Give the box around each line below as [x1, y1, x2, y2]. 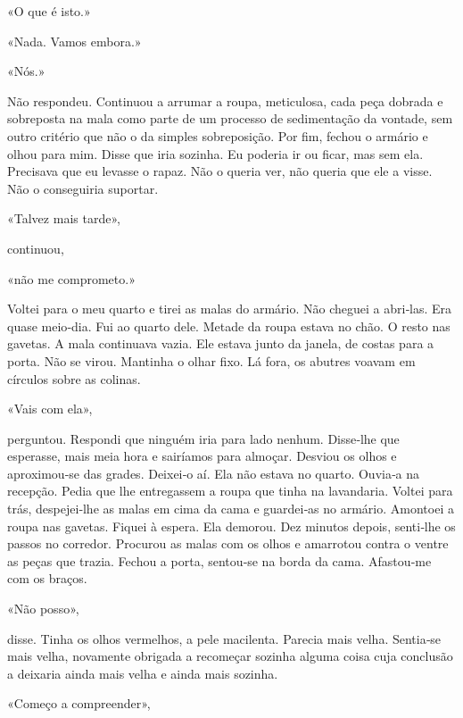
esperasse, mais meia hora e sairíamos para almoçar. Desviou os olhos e [7, 447, 397, 465]
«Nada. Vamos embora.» [7, 31, 142, 50]
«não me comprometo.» [7, 269, 136, 288]
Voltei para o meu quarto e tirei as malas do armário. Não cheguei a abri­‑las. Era [7, 299, 452, 318]
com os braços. [7, 569, 87, 588]
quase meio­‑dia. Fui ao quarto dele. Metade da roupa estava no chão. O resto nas [7, 316, 451, 335]
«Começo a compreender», [7, 694, 151, 713]
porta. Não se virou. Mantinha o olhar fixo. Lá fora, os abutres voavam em [7, 351, 416, 370]
